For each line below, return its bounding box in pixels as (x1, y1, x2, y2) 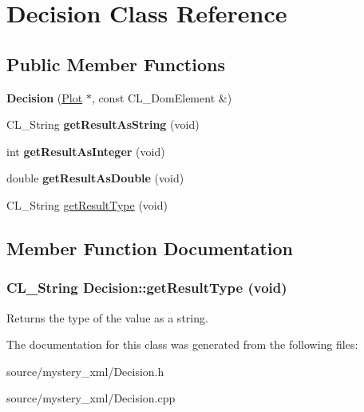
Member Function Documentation (6, 235, 294, 260)
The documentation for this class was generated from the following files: (6, 336, 358, 353)
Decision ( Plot (6, 89, 83, 106)
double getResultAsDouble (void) (6, 170, 184, 186)
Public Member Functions (6, 51, 225, 76)
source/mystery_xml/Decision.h (6, 362, 164, 379)
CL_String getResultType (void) (6, 196, 168, 213)
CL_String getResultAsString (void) (6, 116, 200, 133)
